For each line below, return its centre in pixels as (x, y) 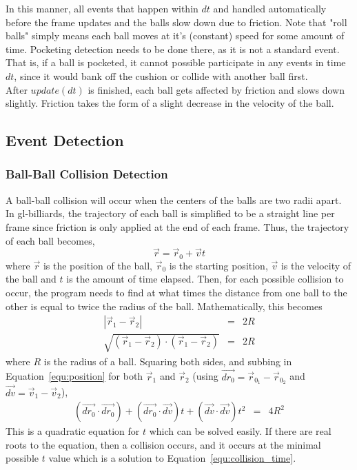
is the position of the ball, (98, 265)
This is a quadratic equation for (73, 431)
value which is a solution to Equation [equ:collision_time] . (172, 458)
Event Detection (65, 140)
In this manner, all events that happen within (102, 8)
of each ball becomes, (50, 240)
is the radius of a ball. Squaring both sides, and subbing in (168, 361)
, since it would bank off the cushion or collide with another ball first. (161, 75)
